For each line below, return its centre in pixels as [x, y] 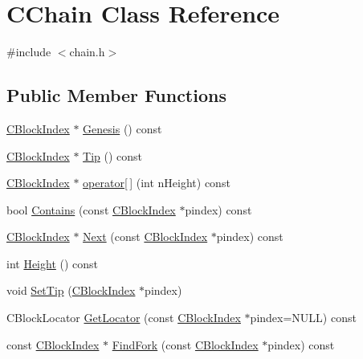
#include [29, 52]
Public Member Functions [116, 95]
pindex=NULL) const [303, 318]
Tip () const [113, 155]
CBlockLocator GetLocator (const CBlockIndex [124, 318]
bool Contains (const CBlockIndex [91, 209]
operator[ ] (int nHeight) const [157, 183]
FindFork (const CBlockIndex [185, 344]
